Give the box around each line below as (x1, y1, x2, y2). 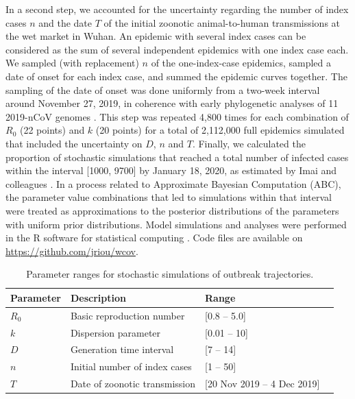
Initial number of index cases (70, 359, 192, 374)
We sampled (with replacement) (5, 56, 139, 70)
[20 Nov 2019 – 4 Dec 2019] (204, 376, 320, 391)
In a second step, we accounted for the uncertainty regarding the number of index (5, 2, 349, 16)
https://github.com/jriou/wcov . (5, 243, 138, 258)
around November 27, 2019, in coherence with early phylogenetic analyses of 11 (5, 96, 339, 110)
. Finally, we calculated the (192, 136, 306, 150)
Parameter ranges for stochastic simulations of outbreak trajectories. (26, 267, 314, 281)
